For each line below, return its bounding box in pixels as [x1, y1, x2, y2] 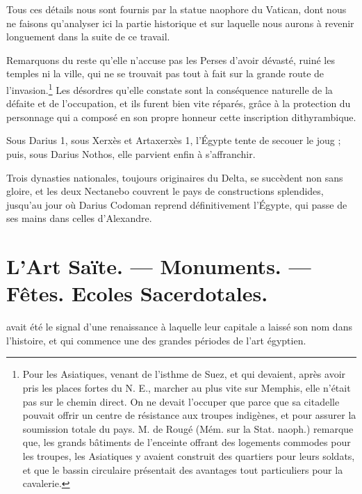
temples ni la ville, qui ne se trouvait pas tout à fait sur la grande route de [6, 66, 324, 81]
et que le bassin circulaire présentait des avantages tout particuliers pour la [22, 462, 343, 477]
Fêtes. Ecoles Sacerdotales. [6, 279, 268, 308]
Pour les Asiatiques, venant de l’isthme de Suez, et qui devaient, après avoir [22, 367, 346, 381]
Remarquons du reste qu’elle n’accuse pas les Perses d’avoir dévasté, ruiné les [6, 52, 335, 67]
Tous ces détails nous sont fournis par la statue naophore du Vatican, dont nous [6, 2, 347, 16]
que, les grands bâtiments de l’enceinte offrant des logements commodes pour [22, 435, 351, 449]
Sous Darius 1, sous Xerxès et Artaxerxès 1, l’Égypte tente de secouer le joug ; [6, 133, 341, 148]
